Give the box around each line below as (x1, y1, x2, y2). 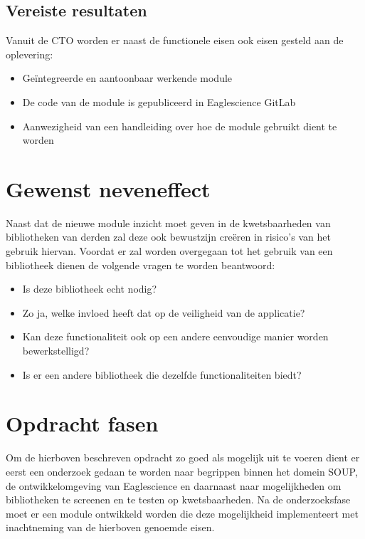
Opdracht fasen (6, 409, 159, 438)
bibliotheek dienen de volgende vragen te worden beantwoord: (6, 257, 275, 272)
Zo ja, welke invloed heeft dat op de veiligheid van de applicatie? (22, 305, 305, 320)
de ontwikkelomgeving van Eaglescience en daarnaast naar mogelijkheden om (6, 478, 342, 493)
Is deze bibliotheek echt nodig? (22, 281, 157, 296)
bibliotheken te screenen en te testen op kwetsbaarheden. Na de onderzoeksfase (6, 492, 351, 507)
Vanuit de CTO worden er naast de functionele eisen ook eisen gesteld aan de (6, 33, 344, 48)
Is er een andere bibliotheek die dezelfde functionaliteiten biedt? (22, 367, 302, 382)
